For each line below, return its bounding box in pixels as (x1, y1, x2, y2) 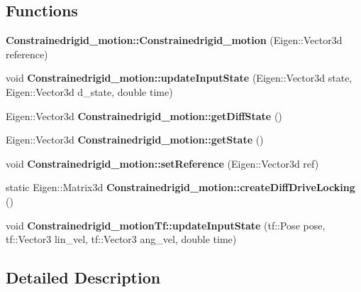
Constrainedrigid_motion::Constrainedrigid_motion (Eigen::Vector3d (6, 33, 343, 48)
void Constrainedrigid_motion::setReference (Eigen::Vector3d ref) (6, 156, 319, 171)
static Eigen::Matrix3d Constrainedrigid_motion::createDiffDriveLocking (6, 180, 355, 195)
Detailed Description (6, 266, 161, 288)
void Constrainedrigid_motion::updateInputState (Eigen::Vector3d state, (6, 70, 352, 85)
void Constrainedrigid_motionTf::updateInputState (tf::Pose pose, (6, 217, 326, 232)
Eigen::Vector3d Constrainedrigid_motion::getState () (6, 132, 264, 147)
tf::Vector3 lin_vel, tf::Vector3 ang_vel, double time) (6, 232, 237, 247)
